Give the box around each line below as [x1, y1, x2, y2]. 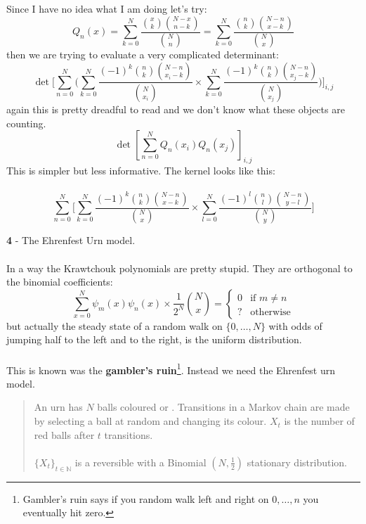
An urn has [34, 400, 83, 414]
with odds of [268, 318, 322, 333]
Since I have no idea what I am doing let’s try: [6, 1, 207, 15]
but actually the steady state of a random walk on [6, 318, 223, 333]
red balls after [34, 427, 95, 442]
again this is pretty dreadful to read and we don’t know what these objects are [6, 101, 345, 116]
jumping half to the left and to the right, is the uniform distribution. [6, 332, 302, 347]
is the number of [284, 414, 355, 428]
